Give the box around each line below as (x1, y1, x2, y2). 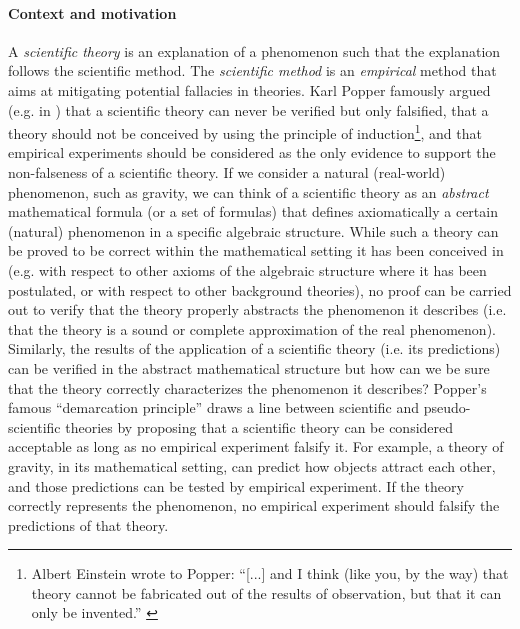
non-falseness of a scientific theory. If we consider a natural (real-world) (8, 162, 446, 183)
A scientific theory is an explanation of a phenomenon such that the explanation (8, 40, 501, 61)
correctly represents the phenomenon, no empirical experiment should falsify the (8, 495, 500, 516)
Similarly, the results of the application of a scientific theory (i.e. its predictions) (8, 338, 501, 359)
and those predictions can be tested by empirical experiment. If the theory (8, 475, 464, 496)
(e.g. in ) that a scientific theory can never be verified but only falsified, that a (8, 99, 489, 120)
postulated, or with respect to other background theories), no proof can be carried (8, 279, 512, 300)
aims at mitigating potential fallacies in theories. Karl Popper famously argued (8, 79, 491, 100)
